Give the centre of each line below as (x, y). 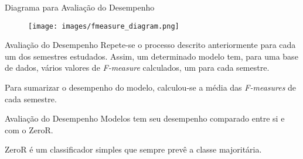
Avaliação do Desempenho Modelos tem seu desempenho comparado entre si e (145, 118)
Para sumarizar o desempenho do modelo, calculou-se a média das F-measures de (151, 87)
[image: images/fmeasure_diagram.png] (104, 26)
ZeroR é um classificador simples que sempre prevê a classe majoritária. (133, 149)
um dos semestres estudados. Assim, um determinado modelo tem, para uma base (151, 56)
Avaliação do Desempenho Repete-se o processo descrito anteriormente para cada (150, 45)
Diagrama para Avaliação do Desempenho (80, 7)
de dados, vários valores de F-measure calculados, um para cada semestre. (137, 68)
